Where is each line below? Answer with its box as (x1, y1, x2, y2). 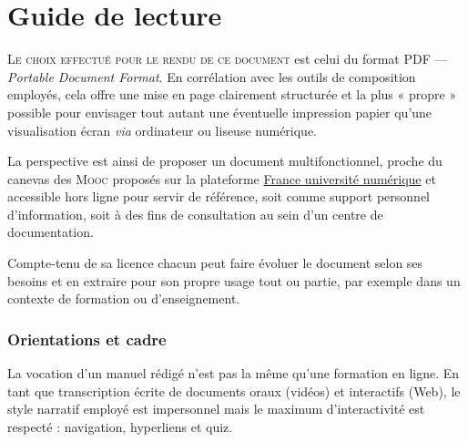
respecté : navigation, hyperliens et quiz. (7, 416, 233, 436)
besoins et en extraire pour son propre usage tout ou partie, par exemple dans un (7, 271, 461, 290)
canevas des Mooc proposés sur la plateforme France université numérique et (7, 169, 436, 188)
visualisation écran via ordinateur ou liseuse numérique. (7, 120, 318, 139)
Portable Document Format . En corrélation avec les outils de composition (7, 67, 416, 86)
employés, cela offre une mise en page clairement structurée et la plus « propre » (7, 85, 457, 104)
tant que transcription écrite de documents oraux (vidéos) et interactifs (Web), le (7, 381, 461, 400)
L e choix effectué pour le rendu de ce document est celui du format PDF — (7, 49, 448, 68)
